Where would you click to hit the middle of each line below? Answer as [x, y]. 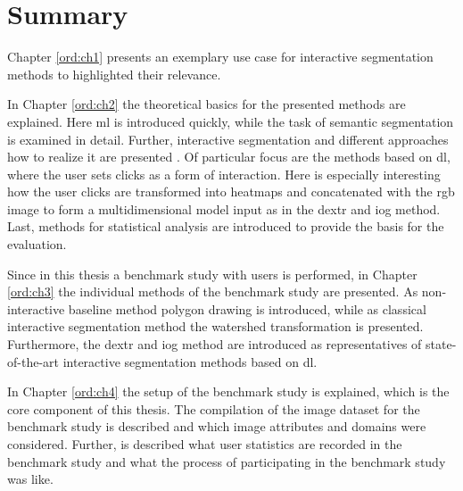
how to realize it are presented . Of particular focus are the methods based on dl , [229, 157]
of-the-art [33, 361]
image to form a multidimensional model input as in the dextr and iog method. [224, 208]
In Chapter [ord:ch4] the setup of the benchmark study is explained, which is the [228, 391]
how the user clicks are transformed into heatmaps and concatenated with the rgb [231, 191]
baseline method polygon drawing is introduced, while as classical [247, 308]
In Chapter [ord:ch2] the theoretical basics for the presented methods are [207, 104]
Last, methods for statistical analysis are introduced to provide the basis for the [226, 226]
